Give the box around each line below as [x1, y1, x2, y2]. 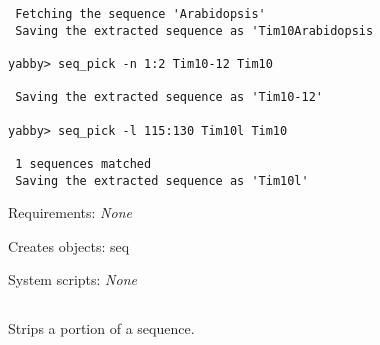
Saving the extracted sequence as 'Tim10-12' [15, 90, 323, 105]
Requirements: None [8, 202, 132, 223]
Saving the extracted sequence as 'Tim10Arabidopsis [15, 23, 374, 38]
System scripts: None [8, 269, 137, 290]
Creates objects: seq [8, 235, 130, 256]
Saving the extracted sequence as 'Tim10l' [15, 173, 309, 188]
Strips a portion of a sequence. [8, 318, 195, 339]
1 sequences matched [15, 156, 152, 171]
